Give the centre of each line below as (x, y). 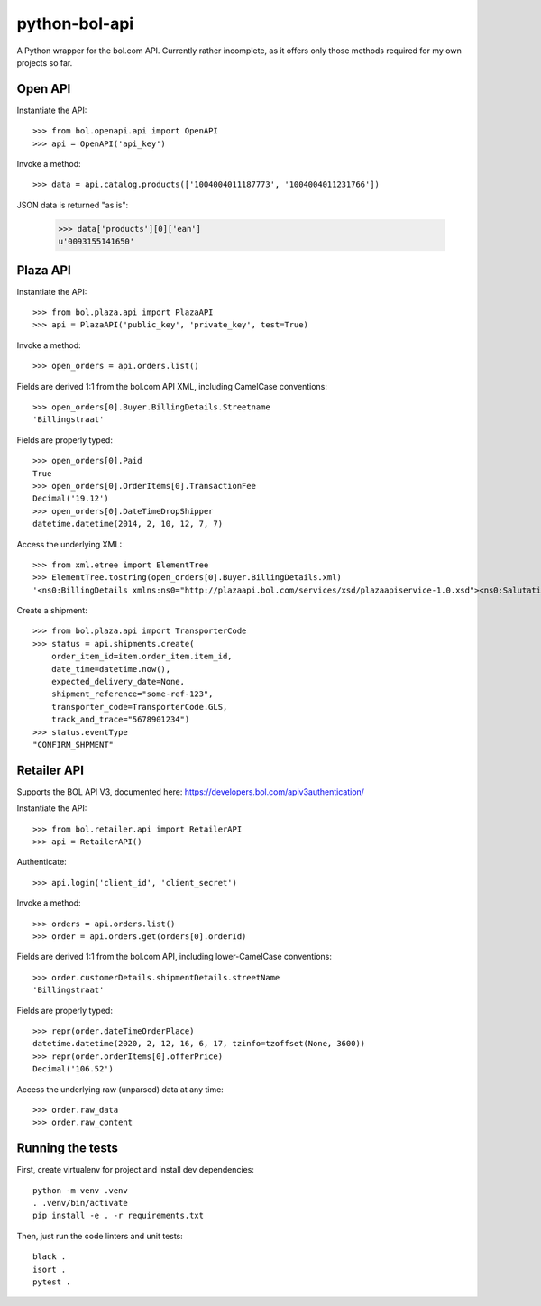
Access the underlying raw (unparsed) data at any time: (120, 1089)
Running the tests (68, 1149)
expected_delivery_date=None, (118, 682)
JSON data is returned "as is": (73, 205)
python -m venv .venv (80, 1190)
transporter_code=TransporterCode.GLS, (139, 707)
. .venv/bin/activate (80, 1203)
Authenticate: (41, 862)
